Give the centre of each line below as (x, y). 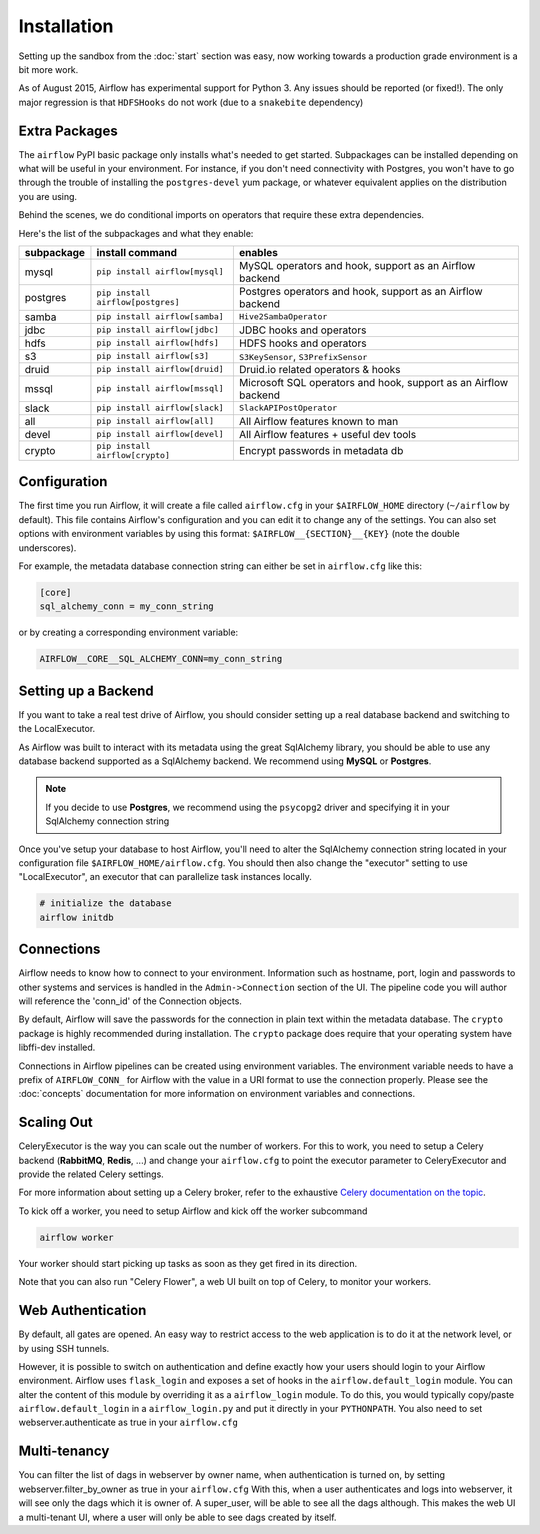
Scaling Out (56, 1122)
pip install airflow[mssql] (160, 388)
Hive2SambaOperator (283, 316)
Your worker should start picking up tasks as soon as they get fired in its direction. (188, 1263)
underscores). (47, 547)
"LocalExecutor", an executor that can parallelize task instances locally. (165, 877)
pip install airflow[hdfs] (158, 343)
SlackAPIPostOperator (288, 408)
